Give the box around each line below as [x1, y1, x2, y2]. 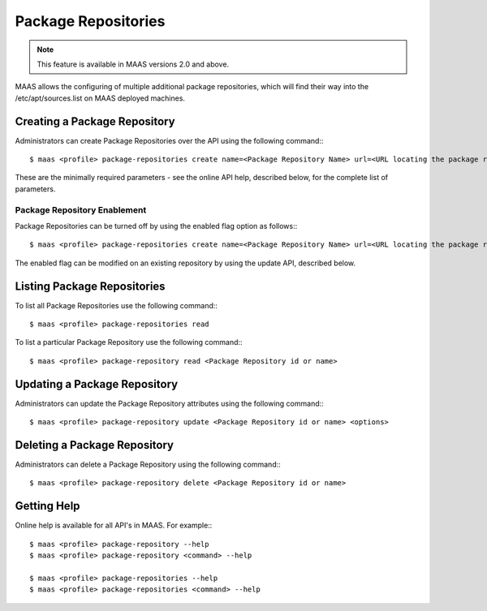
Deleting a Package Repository [15, 438, 175, 452]
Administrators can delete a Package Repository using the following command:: [15, 459, 282, 469]
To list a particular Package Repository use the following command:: [15, 338, 243, 347]
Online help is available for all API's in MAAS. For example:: [15, 520, 213, 531]
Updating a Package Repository [15, 377, 179, 391]
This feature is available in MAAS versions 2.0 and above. [37, 59, 230, 69]
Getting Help [15, 499, 80, 513]
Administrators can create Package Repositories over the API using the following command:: [15, 136, 324, 145]
